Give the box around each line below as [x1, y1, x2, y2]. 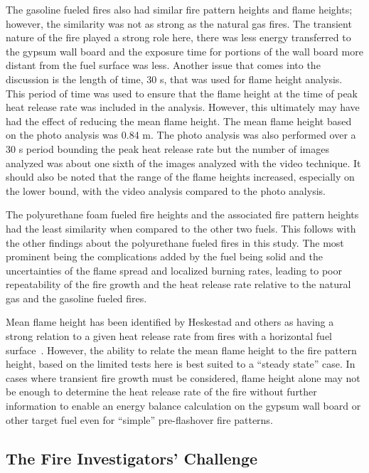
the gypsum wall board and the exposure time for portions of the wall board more [6, 43, 363, 58]
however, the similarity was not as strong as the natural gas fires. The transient [6, 16, 352, 31]
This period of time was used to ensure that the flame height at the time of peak [6, 85, 358, 100]
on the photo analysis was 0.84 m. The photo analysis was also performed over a [6, 127, 356, 142]
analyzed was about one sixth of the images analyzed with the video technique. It [6, 155, 361, 170]
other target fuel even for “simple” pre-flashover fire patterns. [6, 412, 273, 427]
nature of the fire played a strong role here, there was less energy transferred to [6, 30, 351, 45]
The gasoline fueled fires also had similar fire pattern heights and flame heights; [6, 2, 353, 16]
